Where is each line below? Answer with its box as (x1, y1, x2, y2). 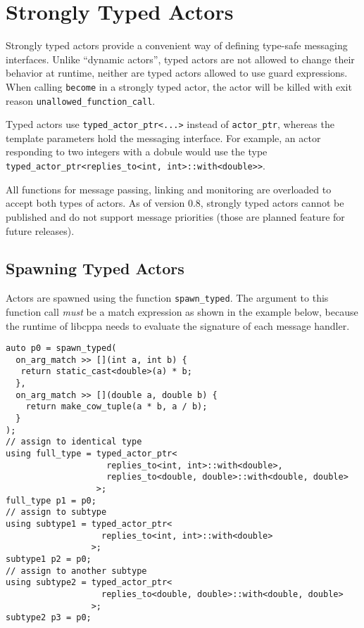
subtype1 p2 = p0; (6, 553, 92, 564)
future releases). (6, 223, 75, 238)
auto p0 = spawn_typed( (6, 343, 117, 354)
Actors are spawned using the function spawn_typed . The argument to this (6, 290, 329, 305)
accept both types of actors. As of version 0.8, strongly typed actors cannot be (6, 196, 344, 210)
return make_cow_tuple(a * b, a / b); (25, 402, 208, 412)
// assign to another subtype (6, 565, 147, 576)
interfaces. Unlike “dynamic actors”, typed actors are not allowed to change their (6, 51, 355, 66)
